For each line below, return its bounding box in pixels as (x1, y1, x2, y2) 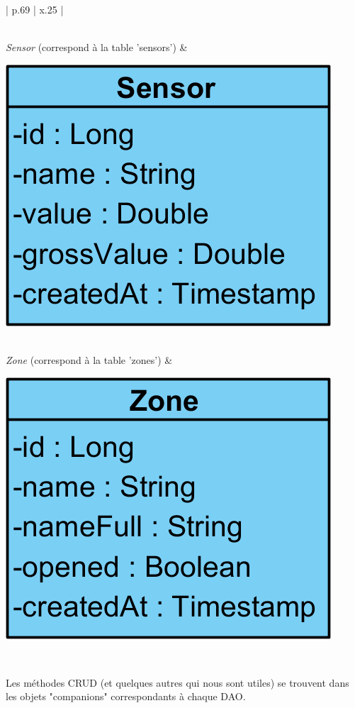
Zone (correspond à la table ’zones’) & (6, 352, 173, 367)
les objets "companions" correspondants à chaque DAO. (6, 689, 246, 704)
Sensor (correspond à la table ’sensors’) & (6, 40, 188, 55)
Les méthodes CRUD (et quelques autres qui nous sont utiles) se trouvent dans (6, 675, 349, 690)
